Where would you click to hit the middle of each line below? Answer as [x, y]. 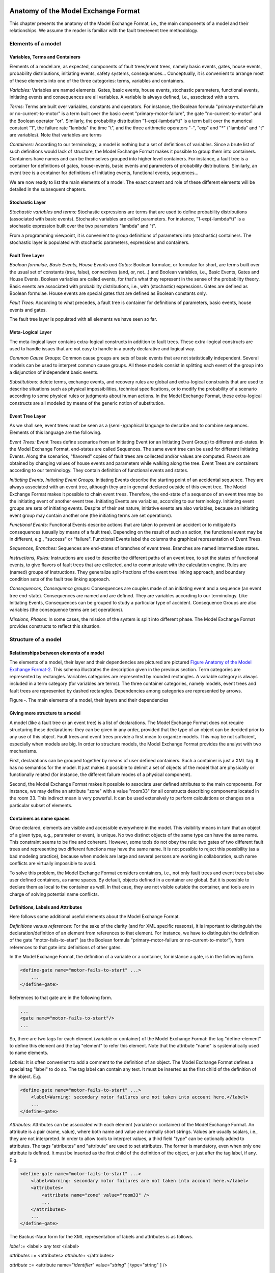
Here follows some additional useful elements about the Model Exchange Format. [95, 917]
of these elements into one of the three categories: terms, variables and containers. [97, 80]
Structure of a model [35, 640]
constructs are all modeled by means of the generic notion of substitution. [87, 403]
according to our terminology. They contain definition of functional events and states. [99, 471]
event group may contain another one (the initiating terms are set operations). [91, 515]
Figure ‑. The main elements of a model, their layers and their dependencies [89, 700]
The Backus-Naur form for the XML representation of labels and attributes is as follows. [101, 1237]
